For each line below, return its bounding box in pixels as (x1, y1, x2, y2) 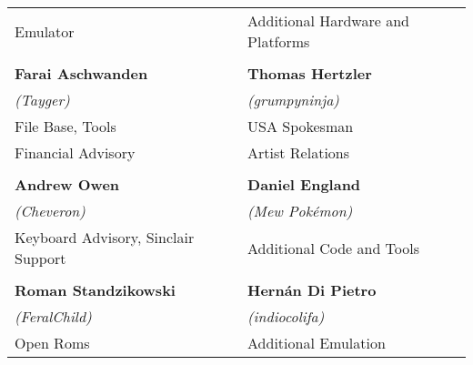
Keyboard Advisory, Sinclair (15, 227, 195, 248)
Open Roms (15, 332, 90, 353)
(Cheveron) (15, 200, 86, 221)
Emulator (15, 20, 75, 42)
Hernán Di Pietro (247, 279, 377, 300)
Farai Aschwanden (15, 63, 148, 84)
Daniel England (247, 174, 361, 195)
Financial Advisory (15, 142, 136, 163)
